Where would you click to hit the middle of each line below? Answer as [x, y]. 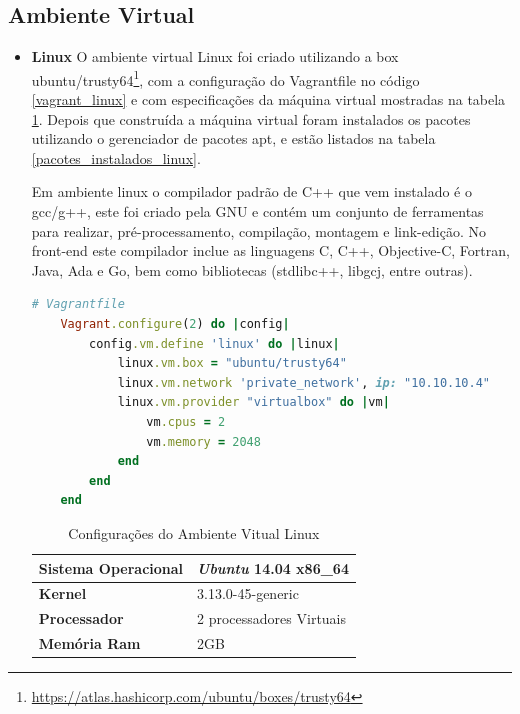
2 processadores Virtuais [272, 618]
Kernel [62, 593]
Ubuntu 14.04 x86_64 [273, 567]
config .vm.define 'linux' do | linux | [214, 343]
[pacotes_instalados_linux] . [116, 157]
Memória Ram [89, 643]
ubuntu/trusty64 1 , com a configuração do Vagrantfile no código [225, 78]
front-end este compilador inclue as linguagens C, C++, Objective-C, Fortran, [270, 250]
